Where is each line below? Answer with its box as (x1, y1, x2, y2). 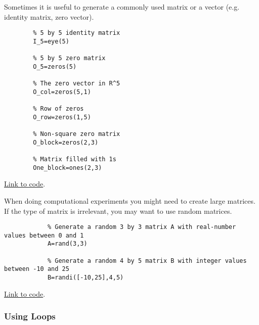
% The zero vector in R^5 (33, 80, 120, 87)
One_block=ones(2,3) (33, 164, 102, 171)
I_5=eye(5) (33, 37, 69, 45)
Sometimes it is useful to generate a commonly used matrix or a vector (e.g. (4, 2, 240, 12)
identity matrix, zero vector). (4, 11, 94, 22)
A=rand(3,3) (47, 240, 88, 248)
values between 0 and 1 (4, 231, 84, 239)
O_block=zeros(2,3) (33, 138, 99, 146)
